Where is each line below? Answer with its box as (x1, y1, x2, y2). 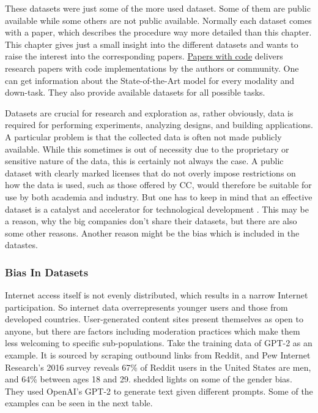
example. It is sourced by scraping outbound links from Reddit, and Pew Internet (5, 349, 311, 362)
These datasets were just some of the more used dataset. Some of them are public (5, 2, 311, 14)
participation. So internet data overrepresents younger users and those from (5, 300, 288, 313)
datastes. (5, 238, 38, 251)
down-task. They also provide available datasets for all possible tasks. (5, 86, 265, 99)
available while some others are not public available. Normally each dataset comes (5, 13, 312, 26)
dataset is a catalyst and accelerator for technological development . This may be (5, 202, 309, 215)
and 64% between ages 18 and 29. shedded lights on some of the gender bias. (5, 373, 292, 385)
